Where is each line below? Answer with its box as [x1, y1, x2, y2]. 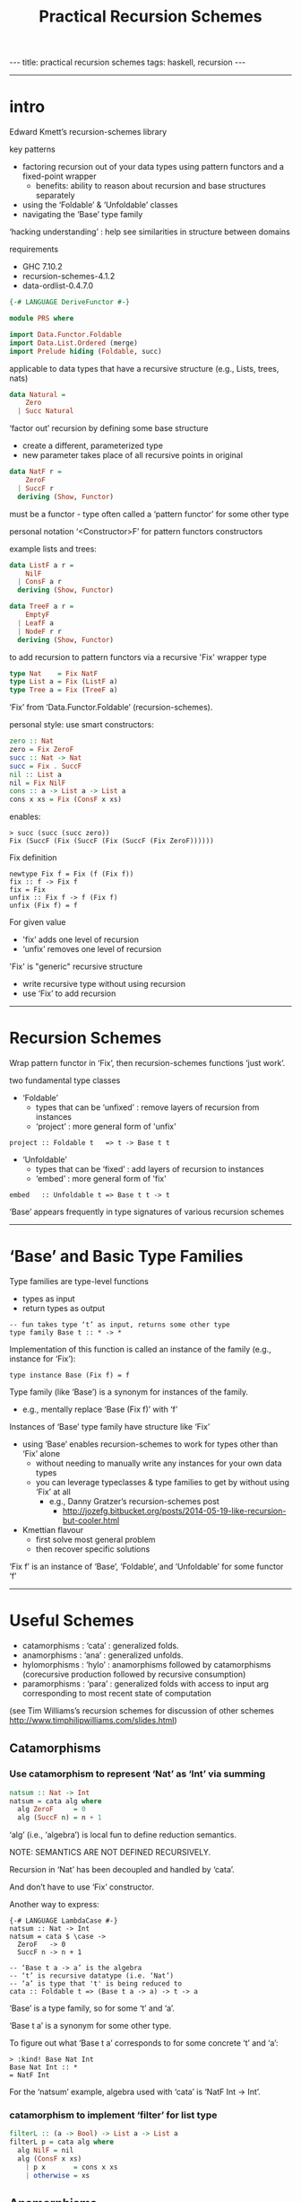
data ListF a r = [9, 560, 74, 569]
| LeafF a [17, 618, 54, 628]
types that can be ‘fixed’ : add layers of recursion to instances [35, 1164, 264, 1175]
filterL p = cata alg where [9, 2137, 115, 2147]
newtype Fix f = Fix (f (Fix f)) [9, 869, 134, 879]
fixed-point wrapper [21, 171, 97, 181]
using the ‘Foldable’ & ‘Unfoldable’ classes [21, 199, 178, 210]
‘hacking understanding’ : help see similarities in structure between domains [9, 226, 291, 237]
